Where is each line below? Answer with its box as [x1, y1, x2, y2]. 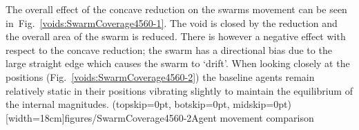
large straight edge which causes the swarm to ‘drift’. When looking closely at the [6, 56, 350, 71]
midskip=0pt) [233, 97, 291, 111]
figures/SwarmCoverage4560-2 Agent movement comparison [64, 110, 314, 124]
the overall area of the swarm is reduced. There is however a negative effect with [6, 29, 346, 44]
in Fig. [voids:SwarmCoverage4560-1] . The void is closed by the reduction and [6, 15, 338, 30]
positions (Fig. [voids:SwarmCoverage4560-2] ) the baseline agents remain [6, 69, 315, 84]
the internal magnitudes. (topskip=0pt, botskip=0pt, [6, 97, 230, 111]
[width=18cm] [6, 110, 65, 124]
